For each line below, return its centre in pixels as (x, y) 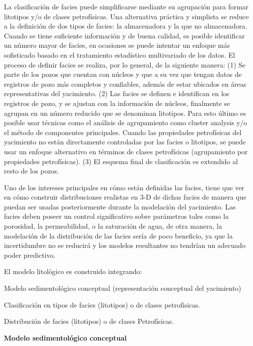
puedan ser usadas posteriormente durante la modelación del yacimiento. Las (120, 206)
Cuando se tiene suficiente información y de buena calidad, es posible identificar (125, 35)
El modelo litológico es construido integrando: (73, 271)
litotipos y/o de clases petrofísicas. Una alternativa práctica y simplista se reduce (126, 16)
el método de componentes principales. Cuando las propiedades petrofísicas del (123, 132)
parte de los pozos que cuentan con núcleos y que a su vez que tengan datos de (123, 74)
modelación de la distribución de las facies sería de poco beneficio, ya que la (118, 235)
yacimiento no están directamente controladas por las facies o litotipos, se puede (125, 142)
